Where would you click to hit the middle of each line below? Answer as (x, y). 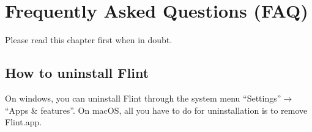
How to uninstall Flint (77, 73)
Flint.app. (24, 122)
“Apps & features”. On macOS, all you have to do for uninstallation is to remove (156, 110)
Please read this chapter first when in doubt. (89, 40)
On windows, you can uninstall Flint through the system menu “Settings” (143, 98)
